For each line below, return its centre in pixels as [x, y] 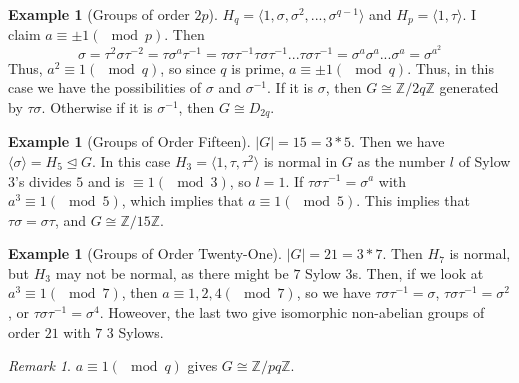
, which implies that [182, 200]
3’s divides [40, 180]
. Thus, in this [451, 67]
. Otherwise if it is [97, 106]
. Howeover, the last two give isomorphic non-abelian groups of [292, 312]
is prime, [258, 67]
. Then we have [398, 141]
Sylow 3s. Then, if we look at [394, 272]
